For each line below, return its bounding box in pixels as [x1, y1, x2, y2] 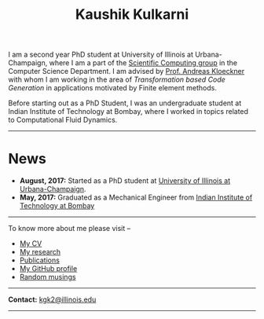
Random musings [19, 273, 76, 282]
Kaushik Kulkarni [75, 5, 189, 24]
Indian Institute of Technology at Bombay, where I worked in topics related [8, 107, 249, 116]
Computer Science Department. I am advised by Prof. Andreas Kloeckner [8, 67, 245, 76]
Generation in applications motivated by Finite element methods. [8, 83, 218, 93]
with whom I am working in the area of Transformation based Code [8, 75, 225, 84]
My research [19, 247, 61, 257]
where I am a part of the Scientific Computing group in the [49, 58, 238, 68]
